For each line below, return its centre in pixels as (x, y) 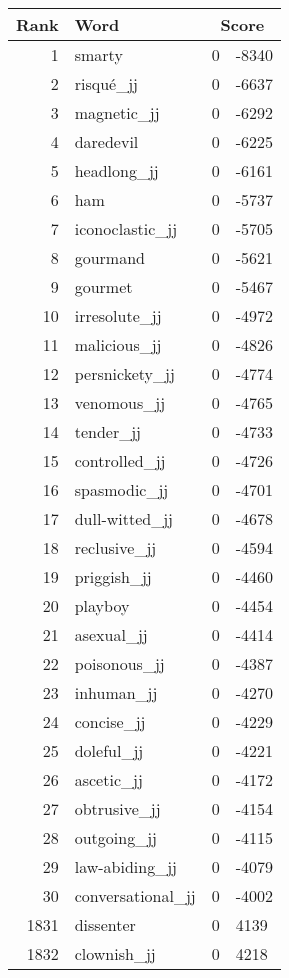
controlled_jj (120, 460)
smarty (98, 54)
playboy (102, 605)
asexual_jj (111, 634)
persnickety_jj (124, 373)
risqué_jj (106, 83)
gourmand (109, 257)
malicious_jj (118, 344)
